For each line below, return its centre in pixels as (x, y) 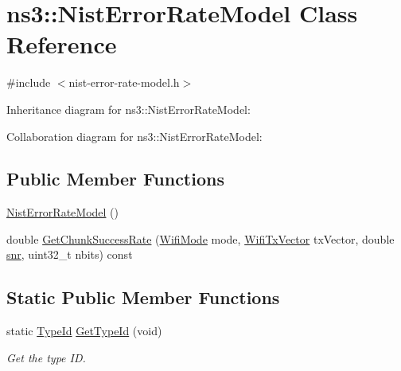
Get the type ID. (46, 357)
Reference (62, 44)
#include (29, 82)
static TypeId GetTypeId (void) (84, 331)
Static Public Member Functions (143, 297)
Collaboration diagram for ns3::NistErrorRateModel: (134, 136)
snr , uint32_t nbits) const (70, 254)
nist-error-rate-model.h (124, 82)
